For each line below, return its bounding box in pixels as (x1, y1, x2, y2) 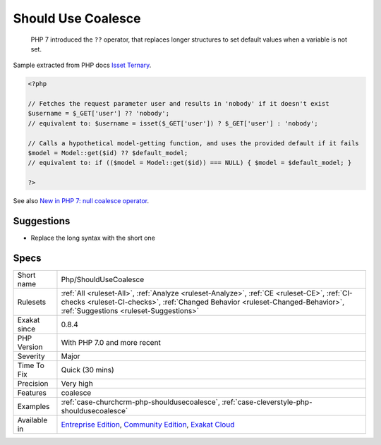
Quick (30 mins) (61, 365, 114, 375)
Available (17, 415, 48, 425)
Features (17, 388, 47, 398)
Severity (17, 351, 45, 361)
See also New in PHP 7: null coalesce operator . (13, 197, 150, 205)
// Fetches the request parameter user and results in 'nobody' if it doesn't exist (28, 99, 329, 108)
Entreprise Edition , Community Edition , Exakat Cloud (61, 420, 235, 429)
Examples (17, 402, 50, 412)
